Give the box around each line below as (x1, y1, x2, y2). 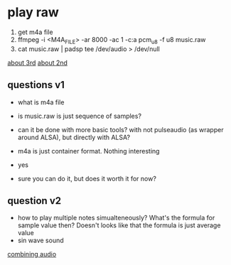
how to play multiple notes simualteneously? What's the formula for (17, 214, 215, 222)
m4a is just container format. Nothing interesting (17, 146, 160, 155)
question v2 (7, 195, 62, 207)
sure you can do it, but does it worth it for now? (17, 174, 156, 183)
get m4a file (17, 28, 53, 36)
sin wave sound (17, 236, 64, 245)
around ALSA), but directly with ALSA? (17, 133, 130, 141)
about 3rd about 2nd (7, 58, 68, 67)
